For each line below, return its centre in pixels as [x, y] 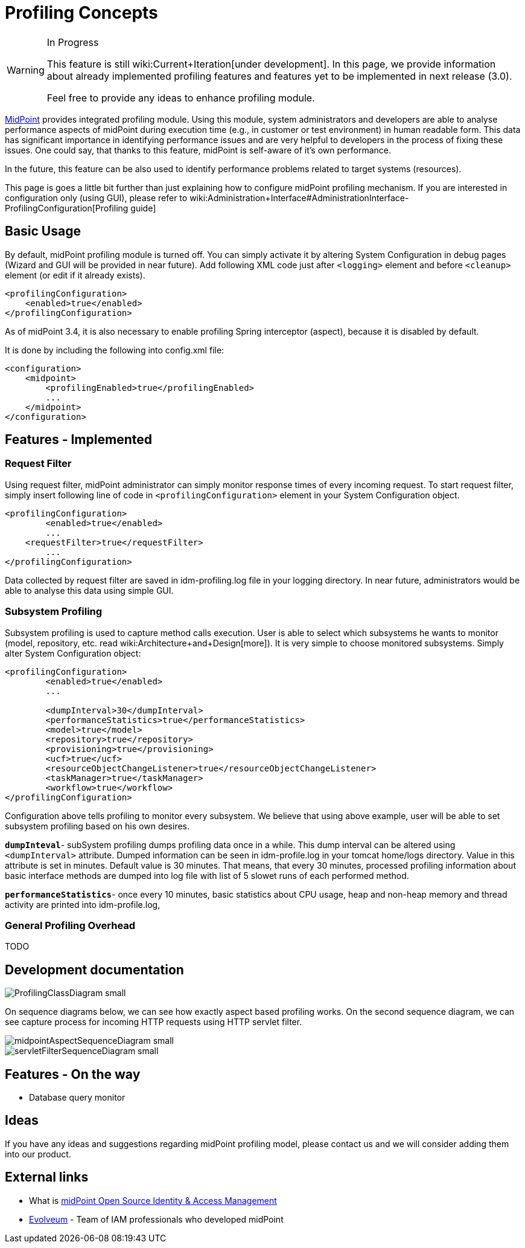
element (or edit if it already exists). [75, 275]
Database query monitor [77, 1097]
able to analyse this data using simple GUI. [89, 590]
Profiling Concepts [81, 13]
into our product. [38, 1154]
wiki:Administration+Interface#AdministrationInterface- [299, 198]
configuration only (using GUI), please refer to [96, 198]
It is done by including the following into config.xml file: [115, 350]
